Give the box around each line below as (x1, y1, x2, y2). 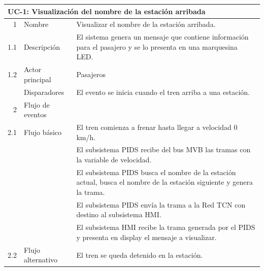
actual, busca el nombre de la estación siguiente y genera (76, 177, 253, 187)
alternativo (23, 254, 58, 265)
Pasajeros (76, 69, 106, 80)
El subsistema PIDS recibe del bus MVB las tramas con (76, 144, 251, 155)
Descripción (23, 41, 60, 52)
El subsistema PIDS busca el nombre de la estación (76, 166, 236, 177)
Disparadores (23, 86, 64, 97)
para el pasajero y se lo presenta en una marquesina (76, 41, 238, 52)
